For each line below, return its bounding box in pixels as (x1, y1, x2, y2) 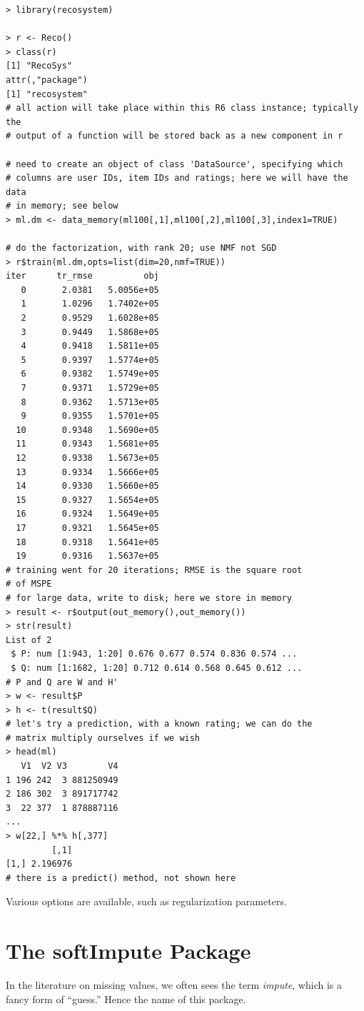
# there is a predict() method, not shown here (6, 872, 236, 883)
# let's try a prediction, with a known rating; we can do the (6, 719, 313, 729)
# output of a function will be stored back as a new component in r (6, 131, 343, 141)
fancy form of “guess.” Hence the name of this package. (6, 991, 246, 1006)
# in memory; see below (6, 201, 118, 211)
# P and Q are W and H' (6, 677, 118, 687)
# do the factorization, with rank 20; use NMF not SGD (6, 243, 277, 254)
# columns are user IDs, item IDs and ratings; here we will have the (6, 173, 348, 184)
